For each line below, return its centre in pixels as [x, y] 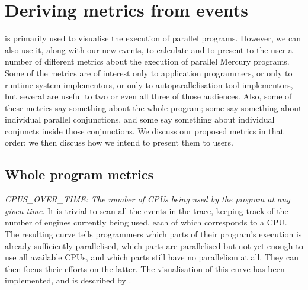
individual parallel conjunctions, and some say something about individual [140, 119]
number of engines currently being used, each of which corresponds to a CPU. [146, 222]
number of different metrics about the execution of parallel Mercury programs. [147, 61]
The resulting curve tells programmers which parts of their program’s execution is [153, 234]
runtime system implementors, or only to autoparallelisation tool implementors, [149, 84]
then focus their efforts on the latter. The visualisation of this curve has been [145, 268]
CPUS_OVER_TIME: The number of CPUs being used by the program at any [147, 199]
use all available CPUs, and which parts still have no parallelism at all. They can [152, 257]
